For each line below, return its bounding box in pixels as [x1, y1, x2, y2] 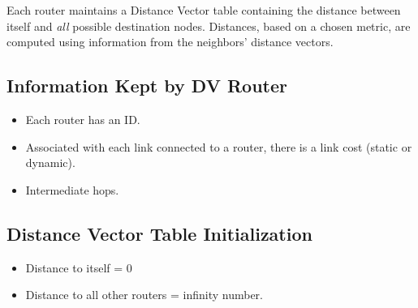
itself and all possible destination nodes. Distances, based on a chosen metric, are [6, 17, 411, 34]
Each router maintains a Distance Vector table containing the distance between [6, 2, 401, 18]
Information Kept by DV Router [6, 73, 287, 98]
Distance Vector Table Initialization [6, 220, 312, 246]
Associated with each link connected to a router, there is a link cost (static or [25, 138, 412, 155]
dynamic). [25, 154, 75, 171]
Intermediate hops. [25, 181, 119, 198]
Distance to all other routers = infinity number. [25, 286, 263, 303]
